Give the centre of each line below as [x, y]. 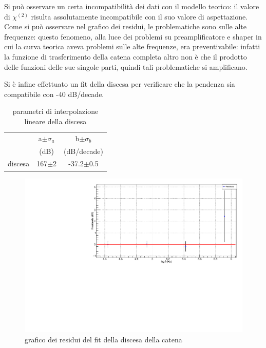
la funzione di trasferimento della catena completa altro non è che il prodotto [126, 56]
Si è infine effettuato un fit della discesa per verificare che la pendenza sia [120, 84]
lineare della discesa [55, 121]
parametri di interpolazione [55, 111]
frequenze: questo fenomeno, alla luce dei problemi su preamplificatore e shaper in [133, 36]
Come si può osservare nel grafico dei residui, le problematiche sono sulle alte [125, 26]
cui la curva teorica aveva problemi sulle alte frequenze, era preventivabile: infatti [132, 46]
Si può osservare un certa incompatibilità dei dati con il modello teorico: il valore [132, 6]
